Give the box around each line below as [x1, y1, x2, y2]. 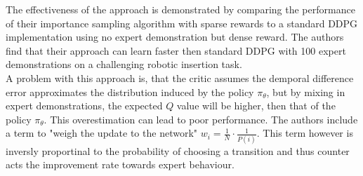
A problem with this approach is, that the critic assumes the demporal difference [6, 70, 354, 85]
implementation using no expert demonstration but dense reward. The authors [6, 29, 344, 44]
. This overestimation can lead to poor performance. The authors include [44, 111, 358, 126]
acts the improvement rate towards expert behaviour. [6, 157, 235, 172]
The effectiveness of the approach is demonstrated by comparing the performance [6, 2, 355, 16]
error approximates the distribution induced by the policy [6, 84, 254, 99]
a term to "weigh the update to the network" [6, 126, 198, 140]
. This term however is [256, 126, 353, 140]
